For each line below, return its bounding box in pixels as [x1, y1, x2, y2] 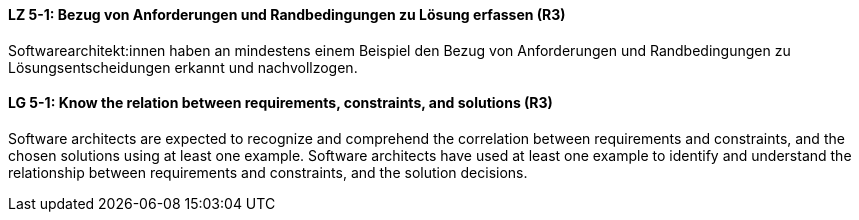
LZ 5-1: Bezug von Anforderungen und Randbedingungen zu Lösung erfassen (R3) [8, 6, 566, 23]
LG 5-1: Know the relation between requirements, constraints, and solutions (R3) [8, 94, 553, 112]
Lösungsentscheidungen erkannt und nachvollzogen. [8, 58, 358, 76]
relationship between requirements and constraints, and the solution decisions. [8, 163, 528, 181]
